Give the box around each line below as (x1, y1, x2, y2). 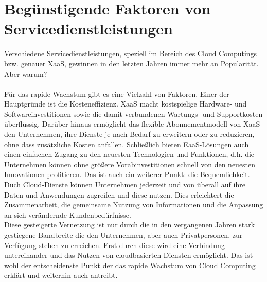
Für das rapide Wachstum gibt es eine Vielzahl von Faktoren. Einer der (4, 88, 229, 99)
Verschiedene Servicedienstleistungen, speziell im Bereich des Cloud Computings (4, 48, 257, 59)
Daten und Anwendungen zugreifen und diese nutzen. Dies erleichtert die (4, 189, 234, 200)
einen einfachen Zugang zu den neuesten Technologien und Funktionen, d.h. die (4, 149, 255, 160)
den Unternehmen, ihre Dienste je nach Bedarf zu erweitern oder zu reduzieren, (4, 129, 255, 139)
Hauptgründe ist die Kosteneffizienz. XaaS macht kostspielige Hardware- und (4, 98, 247, 109)
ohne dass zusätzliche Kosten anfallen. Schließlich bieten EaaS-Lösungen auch (4, 138, 249, 149)
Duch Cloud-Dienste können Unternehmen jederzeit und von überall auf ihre (4, 179, 245, 190)
